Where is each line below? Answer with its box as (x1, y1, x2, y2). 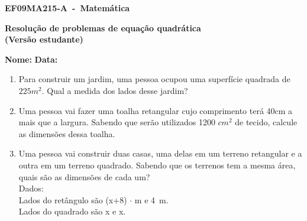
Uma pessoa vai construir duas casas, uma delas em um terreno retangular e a (18, 147, 302, 160)
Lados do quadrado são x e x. (18, 205, 126, 217)
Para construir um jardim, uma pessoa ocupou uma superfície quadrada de (18, 73, 290, 85)
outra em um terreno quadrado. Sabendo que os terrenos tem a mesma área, (18, 158, 296, 171)
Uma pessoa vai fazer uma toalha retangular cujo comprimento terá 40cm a (18, 104, 293, 116)
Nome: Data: (5, 53, 58, 65)
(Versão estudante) (5, 33, 83, 45)
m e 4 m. (134, 193, 169, 206)
